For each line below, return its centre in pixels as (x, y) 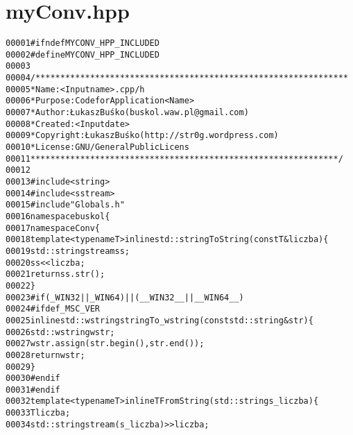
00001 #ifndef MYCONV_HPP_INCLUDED (83, 43)
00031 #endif (33, 390)
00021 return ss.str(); (55, 274)
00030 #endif (33, 378)
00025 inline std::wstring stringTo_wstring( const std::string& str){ (160, 320)
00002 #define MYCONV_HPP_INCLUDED (83, 54)
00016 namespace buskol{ (58, 216)
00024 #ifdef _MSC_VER (53, 309)
